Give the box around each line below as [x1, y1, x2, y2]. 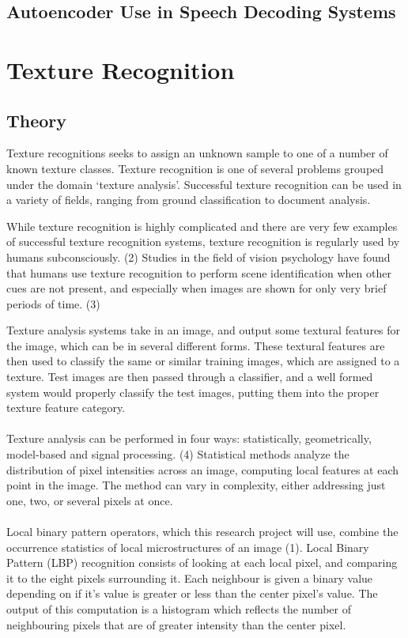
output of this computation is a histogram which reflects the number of [6, 600, 351, 617]
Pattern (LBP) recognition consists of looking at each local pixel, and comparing [6, 554, 398, 571]
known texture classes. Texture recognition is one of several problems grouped [6, 160, 384, 176]
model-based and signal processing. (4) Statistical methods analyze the [6, 446, 349, 462]
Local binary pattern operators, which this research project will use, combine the [6, 523, 399, 540]
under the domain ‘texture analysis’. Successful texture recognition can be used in [6, 176, 402, 192]
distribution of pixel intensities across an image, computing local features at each [6, 461, 399, 478]
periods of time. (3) [6, 295, 100, 311]
